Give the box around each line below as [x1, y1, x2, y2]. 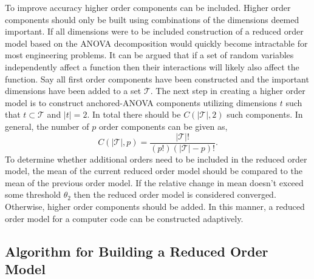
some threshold [5, 188, 61, 201]
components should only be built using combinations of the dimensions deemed [5, 13, 299, 25]
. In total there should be [87, 108, 181, 121]
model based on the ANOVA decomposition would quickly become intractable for [5, 36, 308, 49]
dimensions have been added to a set [5, 84, 142, 97]
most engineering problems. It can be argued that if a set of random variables [5, 49, 294, 61]
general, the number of [5, 119, 89, 132]
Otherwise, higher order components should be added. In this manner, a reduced [5, 200, 305, 212]
